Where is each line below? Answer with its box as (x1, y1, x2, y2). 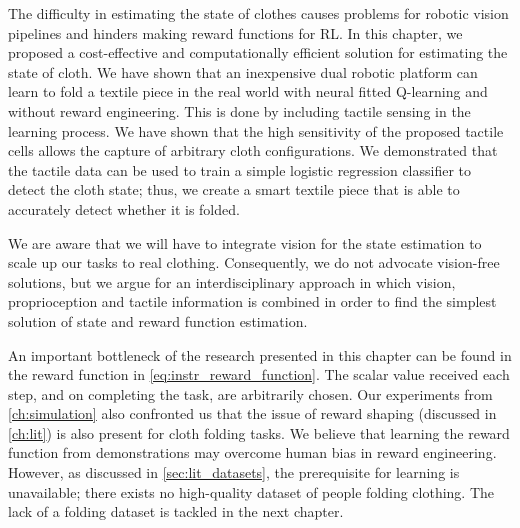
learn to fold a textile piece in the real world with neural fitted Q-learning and (8, 81, 488, 102)
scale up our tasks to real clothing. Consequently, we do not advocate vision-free (8, 252, 500, 273)
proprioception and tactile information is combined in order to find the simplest (8, 291, 497, 312)
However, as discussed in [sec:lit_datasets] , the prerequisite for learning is (8, 462, 460, 483)
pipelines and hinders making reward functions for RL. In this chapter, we (8, 22, 463, 43)
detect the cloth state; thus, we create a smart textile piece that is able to (8, 179, 460, 200)
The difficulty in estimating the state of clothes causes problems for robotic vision (8, 3, 509, 23)
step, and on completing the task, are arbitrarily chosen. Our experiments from (8, 383, 493, 404)
